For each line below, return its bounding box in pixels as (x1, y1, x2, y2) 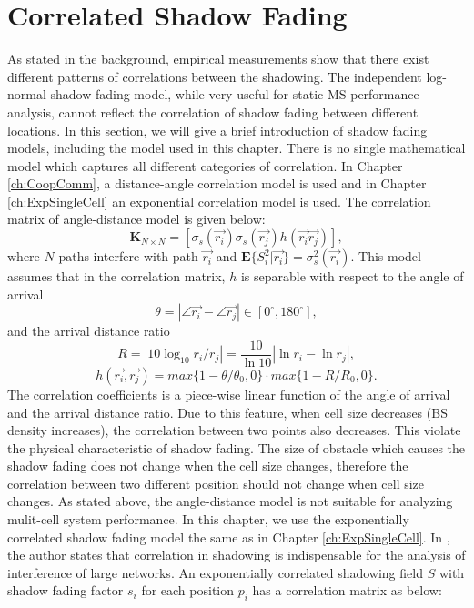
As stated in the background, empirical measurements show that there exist (7, 49, 429, 68)
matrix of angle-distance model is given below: (7, 209, 266, 228)
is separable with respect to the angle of (240, 267, 464, 286)
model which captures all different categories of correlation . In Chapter (7, 156, 403, 175)
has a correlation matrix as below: (252, 581, 442, 600)
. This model (350, 247, 421, 266)
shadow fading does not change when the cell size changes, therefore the (7, 456, 408, 475)
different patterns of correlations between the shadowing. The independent (7, 66, 422, 86)
